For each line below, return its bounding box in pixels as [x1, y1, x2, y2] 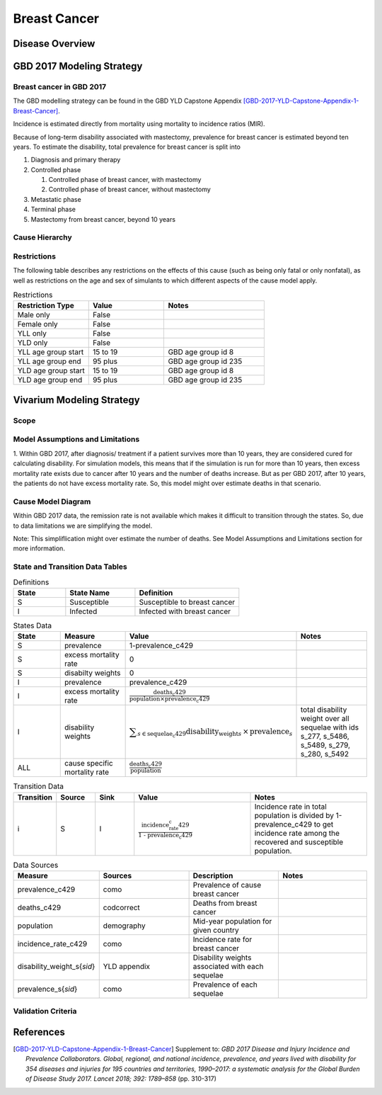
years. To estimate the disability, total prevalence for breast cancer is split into [13, 142, 241, 151]
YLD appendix [103, 961, 151, 971]
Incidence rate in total [254, 801, 327, 811]
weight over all [300, 714, 349, 724]
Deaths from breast [192, 898, 257, 908]
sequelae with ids [300, 722, 359, 732]
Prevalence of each [192, 980, 258, 989]
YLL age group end [17, 356, 81, 366]
